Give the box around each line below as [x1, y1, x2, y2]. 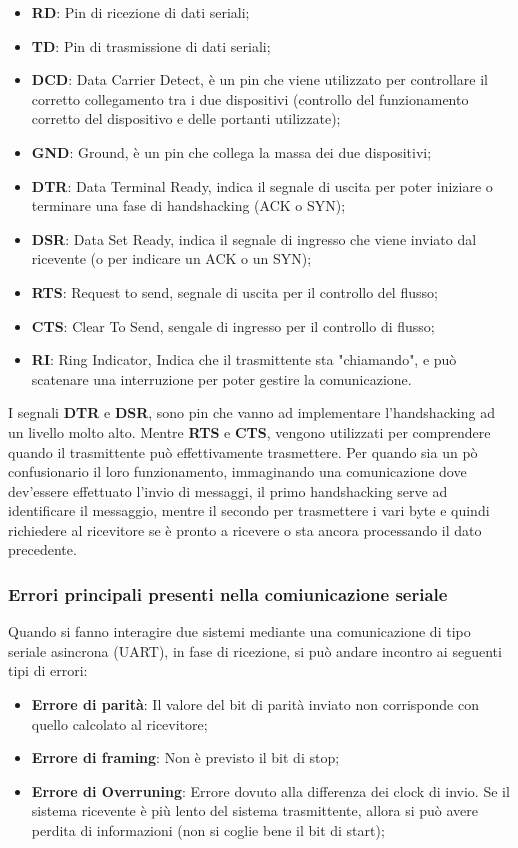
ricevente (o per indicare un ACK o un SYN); [31, 248, 312, 269]
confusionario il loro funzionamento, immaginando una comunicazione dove [8, 461, 467, 482]
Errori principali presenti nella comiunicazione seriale [8, 581, 448, 606]
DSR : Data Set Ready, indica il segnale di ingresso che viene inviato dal [31, 228, 477, 249]
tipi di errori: [8, 660, 88, 681]
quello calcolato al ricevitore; [31, 713, 208, 734]
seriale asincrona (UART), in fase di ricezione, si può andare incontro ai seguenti [8, 640, 502, 661]
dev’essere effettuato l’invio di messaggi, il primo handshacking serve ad [8, 480, 448, 501]
